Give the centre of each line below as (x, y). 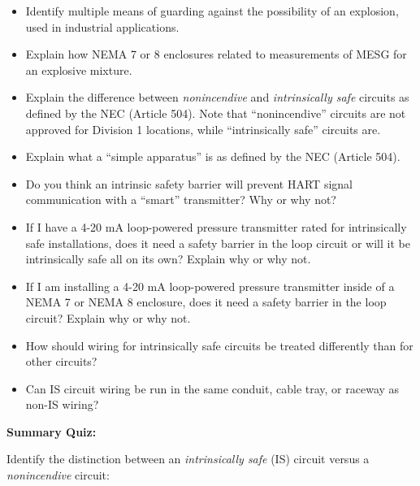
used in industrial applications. (102, 26)
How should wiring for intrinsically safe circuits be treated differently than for (219, 345)
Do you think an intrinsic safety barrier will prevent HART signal (189, 183)
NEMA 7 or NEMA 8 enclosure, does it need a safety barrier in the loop (206, 302)
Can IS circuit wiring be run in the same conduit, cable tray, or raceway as (212, 388)
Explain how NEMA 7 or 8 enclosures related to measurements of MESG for (216, 54)
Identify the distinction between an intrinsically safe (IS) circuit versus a (188, 459)
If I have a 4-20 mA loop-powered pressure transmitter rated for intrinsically (216, 226)
